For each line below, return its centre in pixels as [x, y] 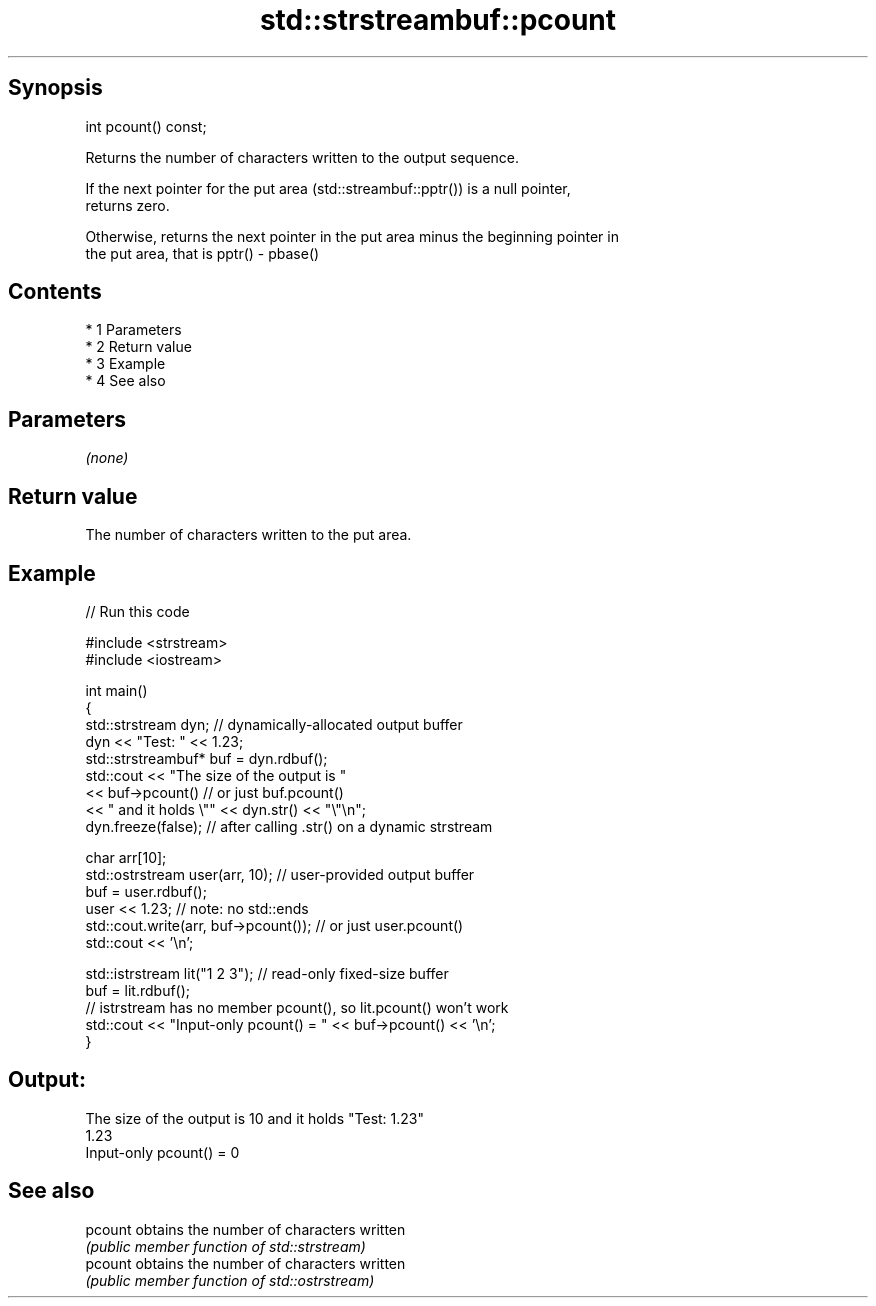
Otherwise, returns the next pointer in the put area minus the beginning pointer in [352, 236]
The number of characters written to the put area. [248, 535]
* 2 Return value [138, 347]
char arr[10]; [126, 857]
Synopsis [55, 88]
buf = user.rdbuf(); [146, 891]
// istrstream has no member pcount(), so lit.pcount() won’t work [297, 1007]
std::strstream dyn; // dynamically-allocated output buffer [274, 724]
